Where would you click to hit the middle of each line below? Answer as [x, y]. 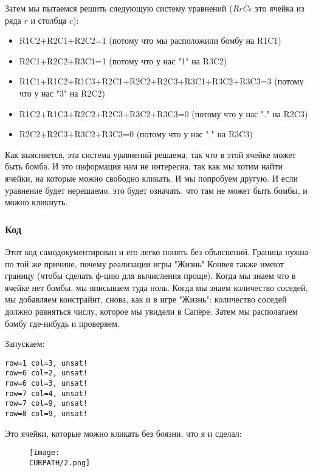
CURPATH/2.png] [60, 463]
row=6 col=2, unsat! [46, 373]
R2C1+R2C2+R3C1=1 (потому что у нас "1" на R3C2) [123, 60]
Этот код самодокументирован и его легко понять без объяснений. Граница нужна [156, 251]
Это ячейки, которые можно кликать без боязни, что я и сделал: [123, 433]
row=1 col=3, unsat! [46, 363]
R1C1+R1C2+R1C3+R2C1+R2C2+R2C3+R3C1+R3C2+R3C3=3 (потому [161, 81]
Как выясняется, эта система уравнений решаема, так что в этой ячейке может [150, 154]
